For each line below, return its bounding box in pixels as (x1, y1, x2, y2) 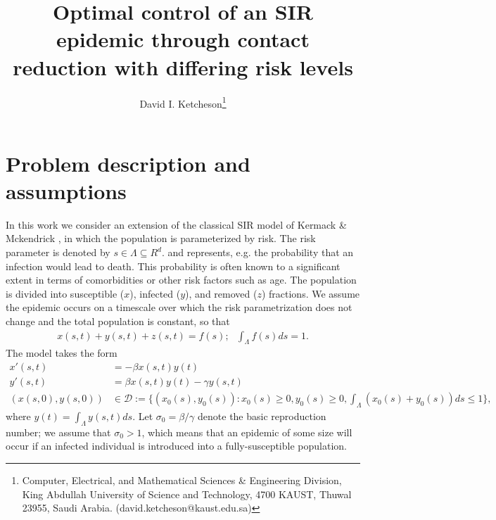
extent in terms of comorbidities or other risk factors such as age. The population (6, 272, 357, 287)
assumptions (6, 176, 127, 205)
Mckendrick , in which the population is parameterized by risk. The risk (6, 231, 316, 246)
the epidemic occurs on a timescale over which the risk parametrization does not (6, 300, 352, 315)
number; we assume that (6, 424, 111, 439)
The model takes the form (6, 345, 117, 360)
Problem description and (6, 148, 250, 177)
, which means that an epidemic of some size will (141, 424, 352, 439)
